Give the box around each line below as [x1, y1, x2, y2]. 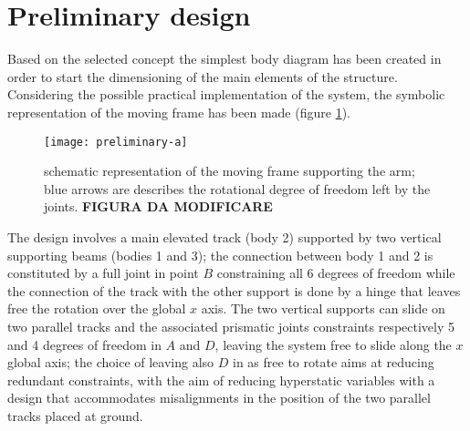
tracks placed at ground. [7, 405, 143, 425]
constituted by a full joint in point [7, 263, 199, 282]
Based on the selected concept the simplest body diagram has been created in [7, 49, 442, 68]
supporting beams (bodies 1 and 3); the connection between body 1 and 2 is [7, 245, 433, 264]
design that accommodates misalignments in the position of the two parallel [7, 388, 431, 407]
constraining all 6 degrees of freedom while [216, 263, 455, 282]
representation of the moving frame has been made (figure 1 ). [7, 102, 350, 121]
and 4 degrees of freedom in [7, 334, 162, 354]
